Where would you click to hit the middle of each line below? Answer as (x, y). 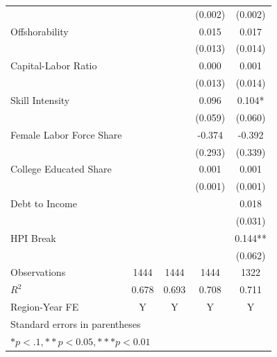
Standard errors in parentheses (76, 323)
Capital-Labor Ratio (54, 66)
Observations (38, 272)
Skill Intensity (40, 99)
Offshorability (40, 31)
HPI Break (33, 237)
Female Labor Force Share (66, 134)
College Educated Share (61, 169)
